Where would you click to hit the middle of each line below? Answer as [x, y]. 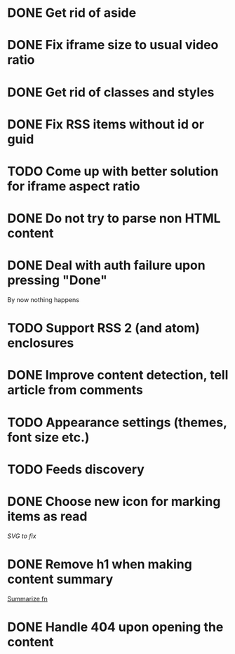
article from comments [75, 390]
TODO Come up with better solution [113, 171]
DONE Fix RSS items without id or [106, 124]
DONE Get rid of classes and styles [111, 92]
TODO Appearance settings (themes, [117, 422]
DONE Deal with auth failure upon [106, 266]
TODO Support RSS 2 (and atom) [103, 328]
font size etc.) [48, 437]
